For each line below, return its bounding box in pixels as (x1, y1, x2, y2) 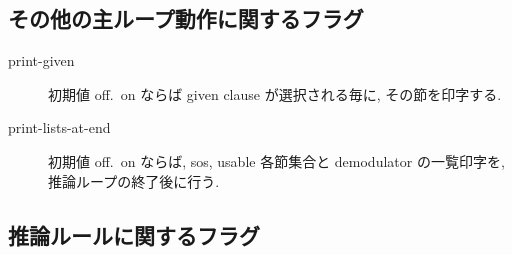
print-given (8, 50, 75, 71)
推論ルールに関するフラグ (8, 219, 260, 250)
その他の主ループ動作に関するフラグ (8, 3, 364, 34)
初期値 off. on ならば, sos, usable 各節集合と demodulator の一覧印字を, (48, 150, 505, 171)
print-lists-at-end (8, 117, 111, 138)
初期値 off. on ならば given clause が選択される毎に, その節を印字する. (48, 83, 502, 104)
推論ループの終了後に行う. (48, 170, 220, 191)
